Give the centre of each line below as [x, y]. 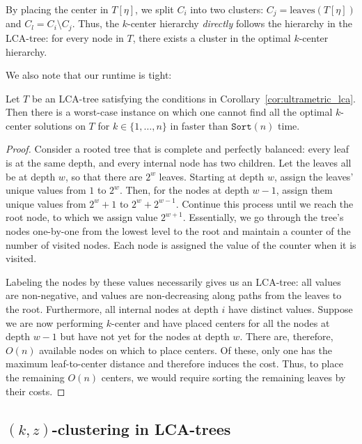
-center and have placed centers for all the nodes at [221, 322]
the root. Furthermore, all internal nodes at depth [112, 309]
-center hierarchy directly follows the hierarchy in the [239, 23]
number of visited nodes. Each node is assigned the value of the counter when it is [181, 244]
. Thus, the [95, 23]
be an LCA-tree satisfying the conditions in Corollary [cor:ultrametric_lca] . [194, 98]
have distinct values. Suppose [290, 309]
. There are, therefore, [286, 336]
